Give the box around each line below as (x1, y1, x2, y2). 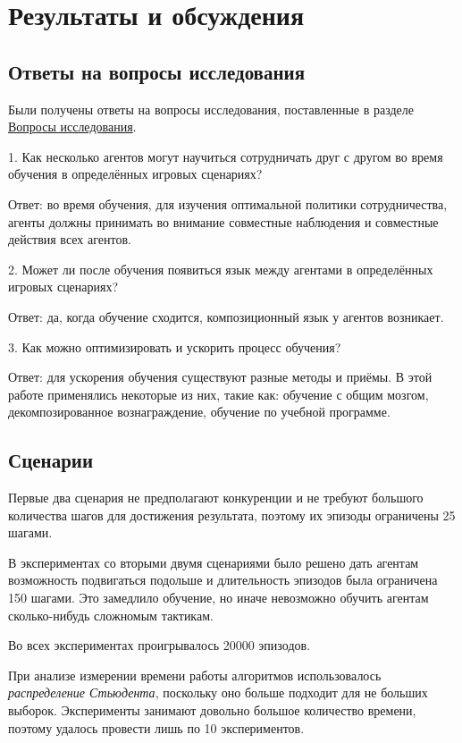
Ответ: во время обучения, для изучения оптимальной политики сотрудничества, (8, 194, 448, 213)
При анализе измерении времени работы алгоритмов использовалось (8, 665, 382, 684)
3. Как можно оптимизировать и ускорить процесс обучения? (8, 337, 341, 356)
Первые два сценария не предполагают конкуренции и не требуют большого (8, 488, 424, 507)
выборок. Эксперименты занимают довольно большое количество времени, (8, 701, 416, 720)
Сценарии (8, 446, 94, 474)
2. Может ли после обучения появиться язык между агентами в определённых (8, 259, 433, 278)
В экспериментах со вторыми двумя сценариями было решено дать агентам (8, 553, 419, 571)
